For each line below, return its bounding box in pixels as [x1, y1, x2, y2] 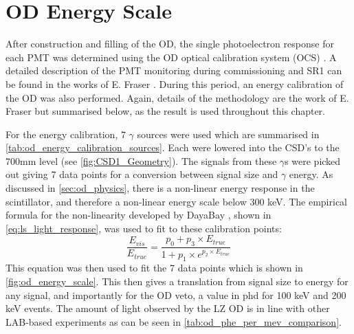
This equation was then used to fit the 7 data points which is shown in [5, 260, 303, 275]
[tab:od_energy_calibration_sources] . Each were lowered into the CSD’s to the [5, 140, 340, 155]
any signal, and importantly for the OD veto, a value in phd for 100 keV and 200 [5, 287, 346, 302]
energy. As [289, 167, 333, 181]
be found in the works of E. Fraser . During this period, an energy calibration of [5, 76, 344, 91]
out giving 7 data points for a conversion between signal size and [5, 167, 278, 181]
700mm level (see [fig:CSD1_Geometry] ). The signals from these [5, 153, 277, 168]
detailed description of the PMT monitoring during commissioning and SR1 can [5, 63, 342, 78]
